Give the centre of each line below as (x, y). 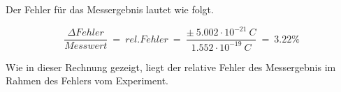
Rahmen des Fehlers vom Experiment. (87, 80)
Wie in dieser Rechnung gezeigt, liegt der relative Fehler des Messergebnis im (171, 67)
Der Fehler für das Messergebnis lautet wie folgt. (110, 9)
